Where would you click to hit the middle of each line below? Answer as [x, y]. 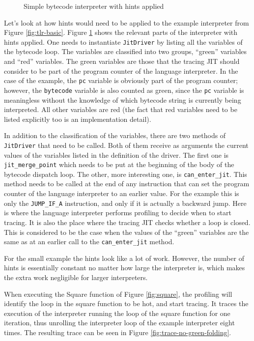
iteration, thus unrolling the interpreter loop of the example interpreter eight [119, 323]
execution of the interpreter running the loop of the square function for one [117, 313]
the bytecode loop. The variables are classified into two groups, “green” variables [126, 51]
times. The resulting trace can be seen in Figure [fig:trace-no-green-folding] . [118, 332]
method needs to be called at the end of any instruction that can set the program [127, 184]
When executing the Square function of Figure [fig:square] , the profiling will [118, 294]
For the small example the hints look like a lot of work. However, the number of [124, 258]
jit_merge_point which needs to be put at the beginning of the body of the [119, 164]
